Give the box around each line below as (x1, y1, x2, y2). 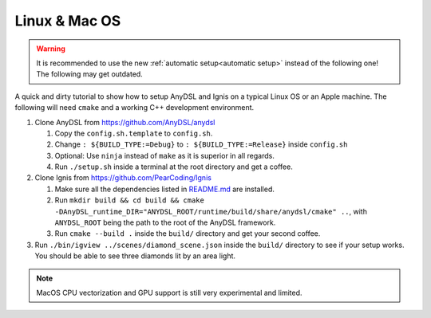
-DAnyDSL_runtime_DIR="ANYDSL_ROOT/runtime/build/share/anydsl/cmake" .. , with (54, 206, 367, 216)
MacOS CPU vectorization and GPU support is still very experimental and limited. (36, 288, 302, 297)
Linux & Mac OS (14, 12, 121, 29)
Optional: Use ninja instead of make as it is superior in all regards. (54, 151, 275, 160)
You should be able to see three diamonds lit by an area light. (34, 251, 235, 261)
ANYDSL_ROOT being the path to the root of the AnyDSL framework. (54, 218, 276, 227)
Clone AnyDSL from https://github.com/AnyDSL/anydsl (34, 117, 215, 127)
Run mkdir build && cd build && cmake (54, 195, 205, 205)
